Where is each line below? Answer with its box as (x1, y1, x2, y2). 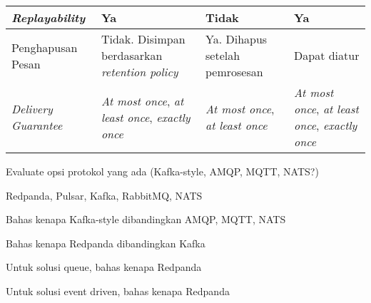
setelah (205, 47, 240, 63)
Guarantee (11, 117, 63, 133)
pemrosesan (205, 63, 263, 80)
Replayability (11, 9, 86, 26)
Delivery (11, 101, 53, 117)
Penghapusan (11, 38, 78, 56)
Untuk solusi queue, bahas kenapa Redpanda (6, 260, 202, 274)
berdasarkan (101, 47, 163, 63)
